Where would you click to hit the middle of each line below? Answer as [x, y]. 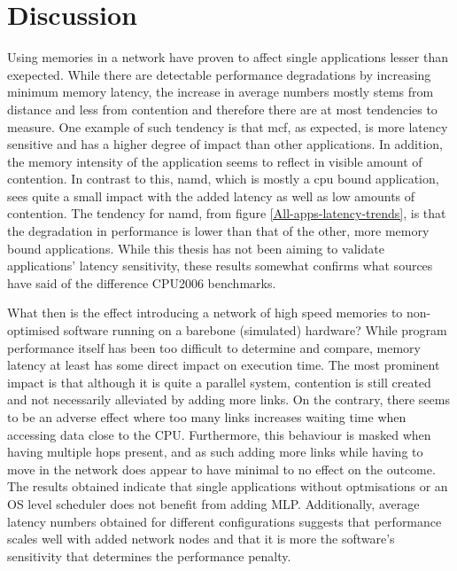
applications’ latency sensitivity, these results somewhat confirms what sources [220, 266]
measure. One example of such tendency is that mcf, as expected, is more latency [228, 126]
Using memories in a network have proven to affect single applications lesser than [228, 57]
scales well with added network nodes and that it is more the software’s [201, 539]
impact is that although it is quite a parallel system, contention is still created [219, 382]
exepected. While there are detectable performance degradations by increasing [219, 74]
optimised [34, 330]
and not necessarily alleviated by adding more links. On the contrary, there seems [228, 399]
